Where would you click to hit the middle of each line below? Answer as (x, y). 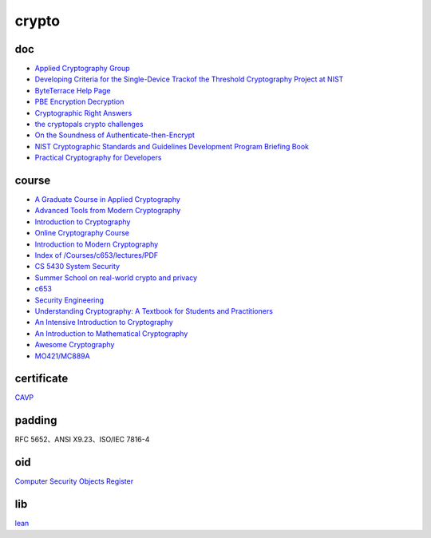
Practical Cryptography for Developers (98, 158)
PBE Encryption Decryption (79, 102)
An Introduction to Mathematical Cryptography (111, 333)
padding (36, 420)
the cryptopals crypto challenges (89, 125)
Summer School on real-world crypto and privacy (116, 277)
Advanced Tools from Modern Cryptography (108, 211)
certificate (42, 379)
